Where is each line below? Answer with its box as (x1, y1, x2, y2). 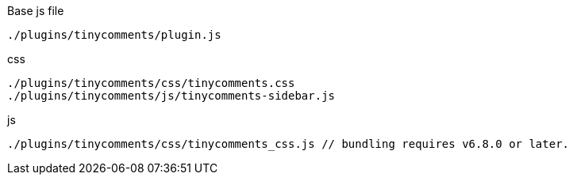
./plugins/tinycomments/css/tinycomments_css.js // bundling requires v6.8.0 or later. (7, 138, 570, 150)
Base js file (7, 4, 64, 17)
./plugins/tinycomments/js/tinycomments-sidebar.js (7, 89, 336, 102)
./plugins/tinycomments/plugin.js (7, 28, 221, 41)
